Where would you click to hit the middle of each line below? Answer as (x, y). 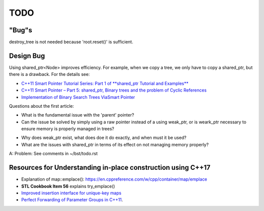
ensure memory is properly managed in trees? (68, 129)
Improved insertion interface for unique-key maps (71, 193)
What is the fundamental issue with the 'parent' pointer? (78, 115)
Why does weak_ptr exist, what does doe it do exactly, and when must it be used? (104, 138)
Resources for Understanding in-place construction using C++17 (110, 168)
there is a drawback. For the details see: (49, 74)
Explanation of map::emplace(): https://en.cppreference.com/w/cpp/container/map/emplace (114, 179)
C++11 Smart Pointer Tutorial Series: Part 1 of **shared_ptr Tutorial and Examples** (105, 83)
